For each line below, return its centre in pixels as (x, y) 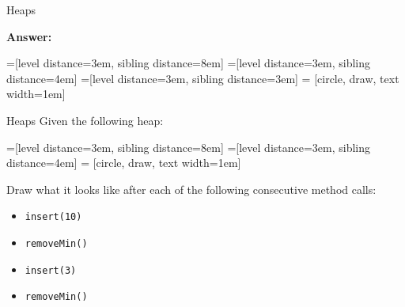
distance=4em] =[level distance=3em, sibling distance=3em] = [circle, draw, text (203, 78)
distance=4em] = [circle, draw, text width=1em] (124, 163)
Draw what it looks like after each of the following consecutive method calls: (191, 189)
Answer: (29, 36)
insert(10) (53, 217)
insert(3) (51, 270)
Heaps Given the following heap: (85, 120)
